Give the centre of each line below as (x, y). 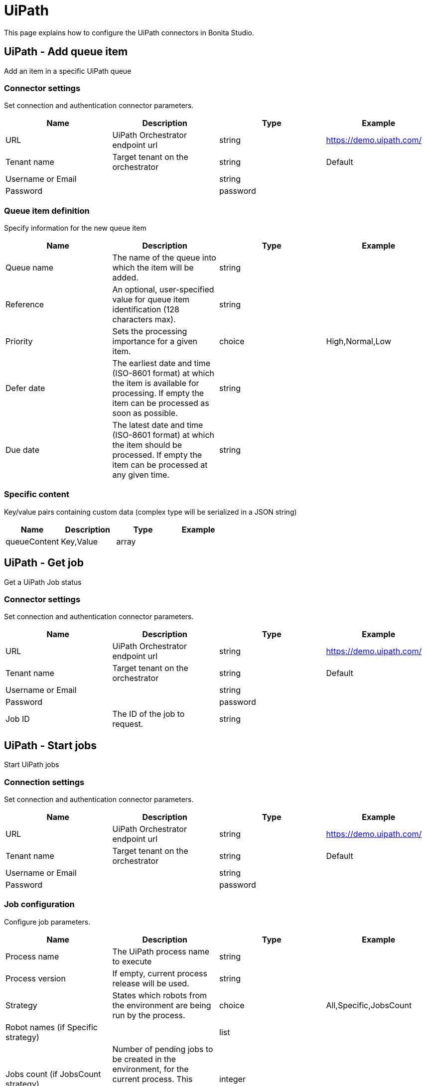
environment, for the (150, 1069)
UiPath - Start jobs (51, 745)
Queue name (30, 268)
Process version (36, 978)
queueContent (32, 541)
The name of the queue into (164, 258)
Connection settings (44, 782)
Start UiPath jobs (32, 765)
